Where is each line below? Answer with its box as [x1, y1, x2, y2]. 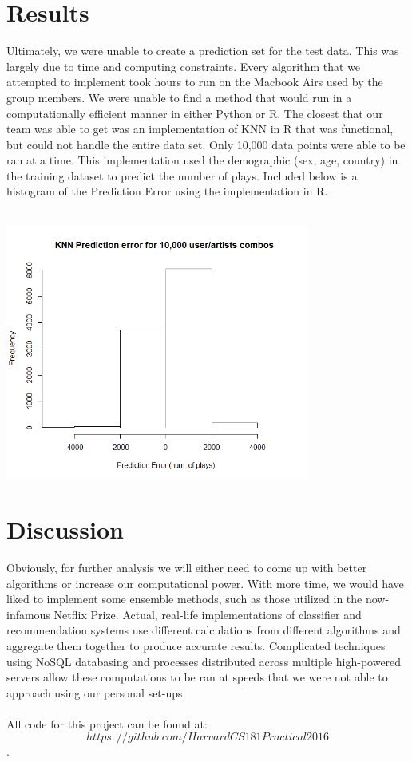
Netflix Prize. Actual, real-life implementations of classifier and [53, 606, 362, 622]
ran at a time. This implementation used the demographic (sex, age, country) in [6, 152, 398, 168]
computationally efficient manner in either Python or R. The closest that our [6, 105, 383, 121]
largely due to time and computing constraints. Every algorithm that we [6, 57, 361, 74]
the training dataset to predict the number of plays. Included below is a [6, 167, 358, 184]
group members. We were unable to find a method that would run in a [6, 89, 352, 105]
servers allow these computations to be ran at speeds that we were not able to [6, 669, 388, 685]
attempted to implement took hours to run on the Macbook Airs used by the [6, 73, 383, 90]
